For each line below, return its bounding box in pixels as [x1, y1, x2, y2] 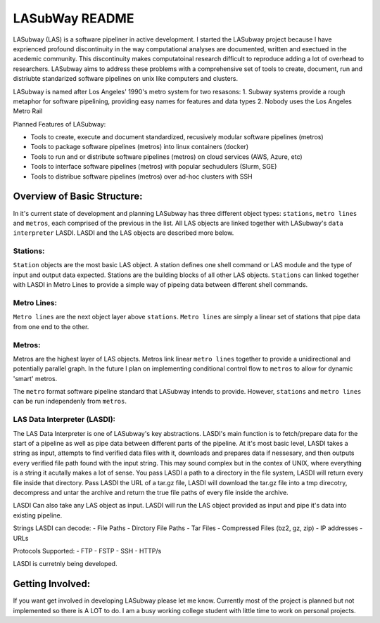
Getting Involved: [13, 578, 91, 590]
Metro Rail [13, 107, 43, 115]
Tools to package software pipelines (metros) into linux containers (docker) [30, 143, 249, 151]
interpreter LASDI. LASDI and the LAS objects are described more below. [13, 229, 234, 237]
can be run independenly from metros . [13, 397, 127, 406]
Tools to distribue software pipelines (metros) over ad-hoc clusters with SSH [30, 172, 253, 181]
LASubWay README [13, 11, 134, 26]
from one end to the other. [13, 322, 89, 330]
